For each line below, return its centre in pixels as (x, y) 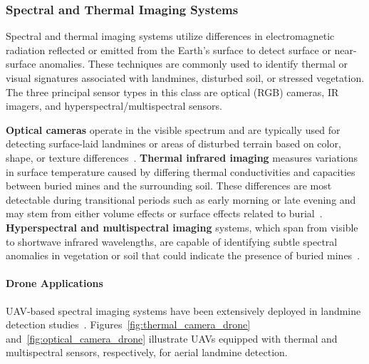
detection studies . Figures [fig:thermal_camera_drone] (128, 324)
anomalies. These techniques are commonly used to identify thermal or (194, 64)
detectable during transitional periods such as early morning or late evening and (181, 199)
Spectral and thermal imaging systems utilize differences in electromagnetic (170, 36)
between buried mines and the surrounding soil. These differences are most (169, 186)
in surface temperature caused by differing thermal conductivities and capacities (181, 171)
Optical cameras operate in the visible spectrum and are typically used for (173, 129)
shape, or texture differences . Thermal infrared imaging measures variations (182, 157)
